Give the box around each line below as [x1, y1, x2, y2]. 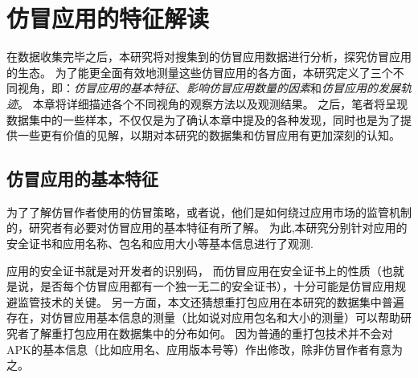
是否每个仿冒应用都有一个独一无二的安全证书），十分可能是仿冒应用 [39, 278, 395, 295]
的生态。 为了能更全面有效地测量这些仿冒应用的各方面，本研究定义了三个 [6, 63, 393, 80]
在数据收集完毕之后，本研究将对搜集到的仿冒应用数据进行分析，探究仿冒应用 [6, 48, 412, 65]
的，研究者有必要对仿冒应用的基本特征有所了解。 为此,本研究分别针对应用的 [6, 219, 408, 236]
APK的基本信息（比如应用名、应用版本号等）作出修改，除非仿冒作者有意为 [6, 340, 403, 357]
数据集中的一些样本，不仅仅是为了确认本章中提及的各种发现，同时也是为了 [6, 111, 400, 128]
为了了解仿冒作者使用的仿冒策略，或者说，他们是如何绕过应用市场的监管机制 [6, 203, 412, 220]
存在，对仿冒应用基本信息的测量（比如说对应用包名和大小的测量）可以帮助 [6, 309, 400, 326]
